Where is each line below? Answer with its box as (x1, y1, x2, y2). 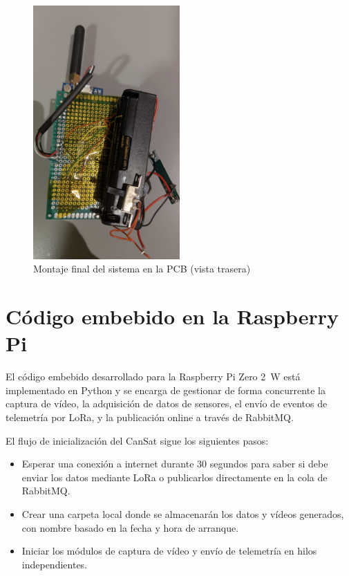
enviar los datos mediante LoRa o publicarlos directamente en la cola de (21, 470, 328, 484)
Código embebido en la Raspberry (6, 302, 339, 331)
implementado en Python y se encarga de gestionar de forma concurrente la (6, 382, 326, 397)
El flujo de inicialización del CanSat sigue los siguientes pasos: (6, 433, 269, 447)
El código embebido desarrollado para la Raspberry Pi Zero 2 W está (6, 369, 301, 384)
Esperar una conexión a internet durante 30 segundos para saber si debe (21, 456, 328, 471)
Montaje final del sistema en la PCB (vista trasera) (33, 261, 251, 276)
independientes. (21, 557, 88, 571)
